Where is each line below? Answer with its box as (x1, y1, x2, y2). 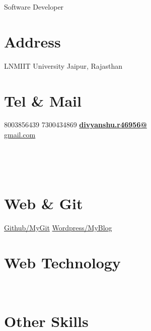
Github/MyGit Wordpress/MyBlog (4, 222, 112, 232)
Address (4, 31, 61, 52)
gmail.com (4, 129, 36, 140)
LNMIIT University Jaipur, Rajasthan (4, 60, 122, 71)
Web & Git (4, 193, 83, 213)
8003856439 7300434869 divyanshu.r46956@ (4, 119, 147, 130)
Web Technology (4, 252, 121, 272)
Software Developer (4, 2, 64, 12)
